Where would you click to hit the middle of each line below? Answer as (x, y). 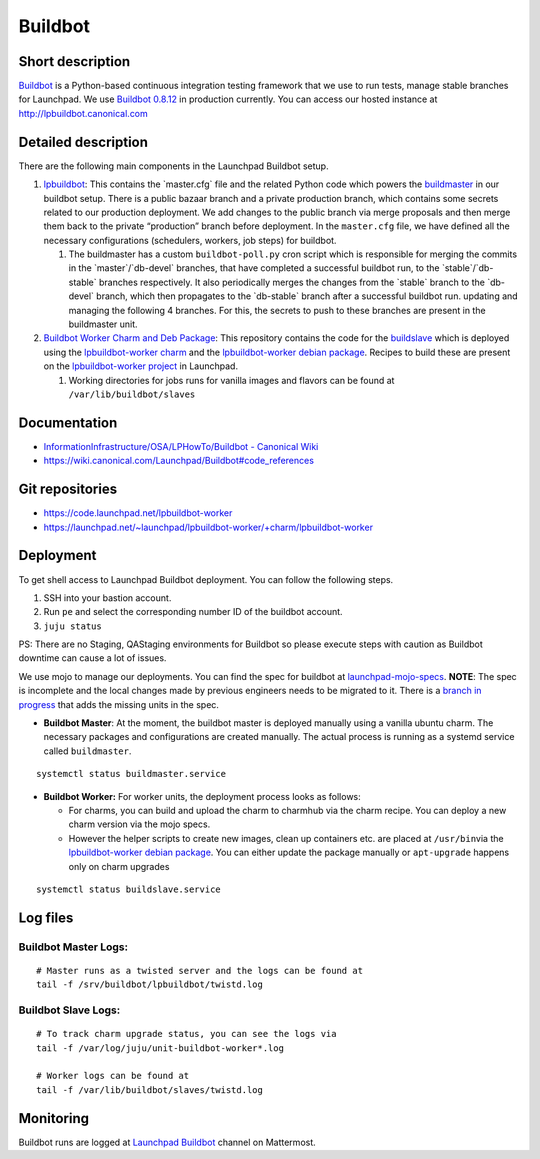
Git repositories (68, 489)
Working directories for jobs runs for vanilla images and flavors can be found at (231, 380)
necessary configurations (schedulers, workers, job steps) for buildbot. (190, 240)
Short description (74, 61)
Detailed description (83, 141)
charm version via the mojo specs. (139, 824)
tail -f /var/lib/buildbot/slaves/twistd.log (150, 1089)
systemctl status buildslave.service (129, 889)
